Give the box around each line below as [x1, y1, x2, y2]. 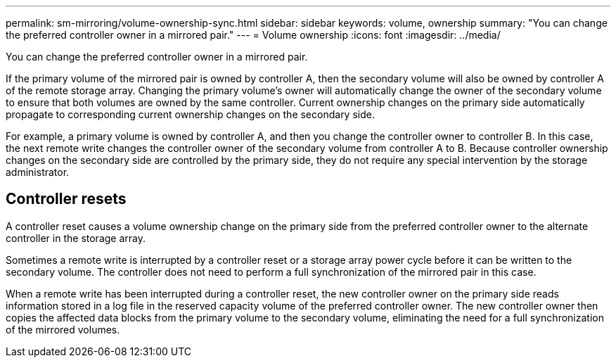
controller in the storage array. [6, 231, 146, 244]
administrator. [6, 166, 70, 178]
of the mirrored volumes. [6, 323, 120, 336]
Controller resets [6, 190, 127, 208]
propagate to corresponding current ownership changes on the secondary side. [6, 108, 375, 120]
